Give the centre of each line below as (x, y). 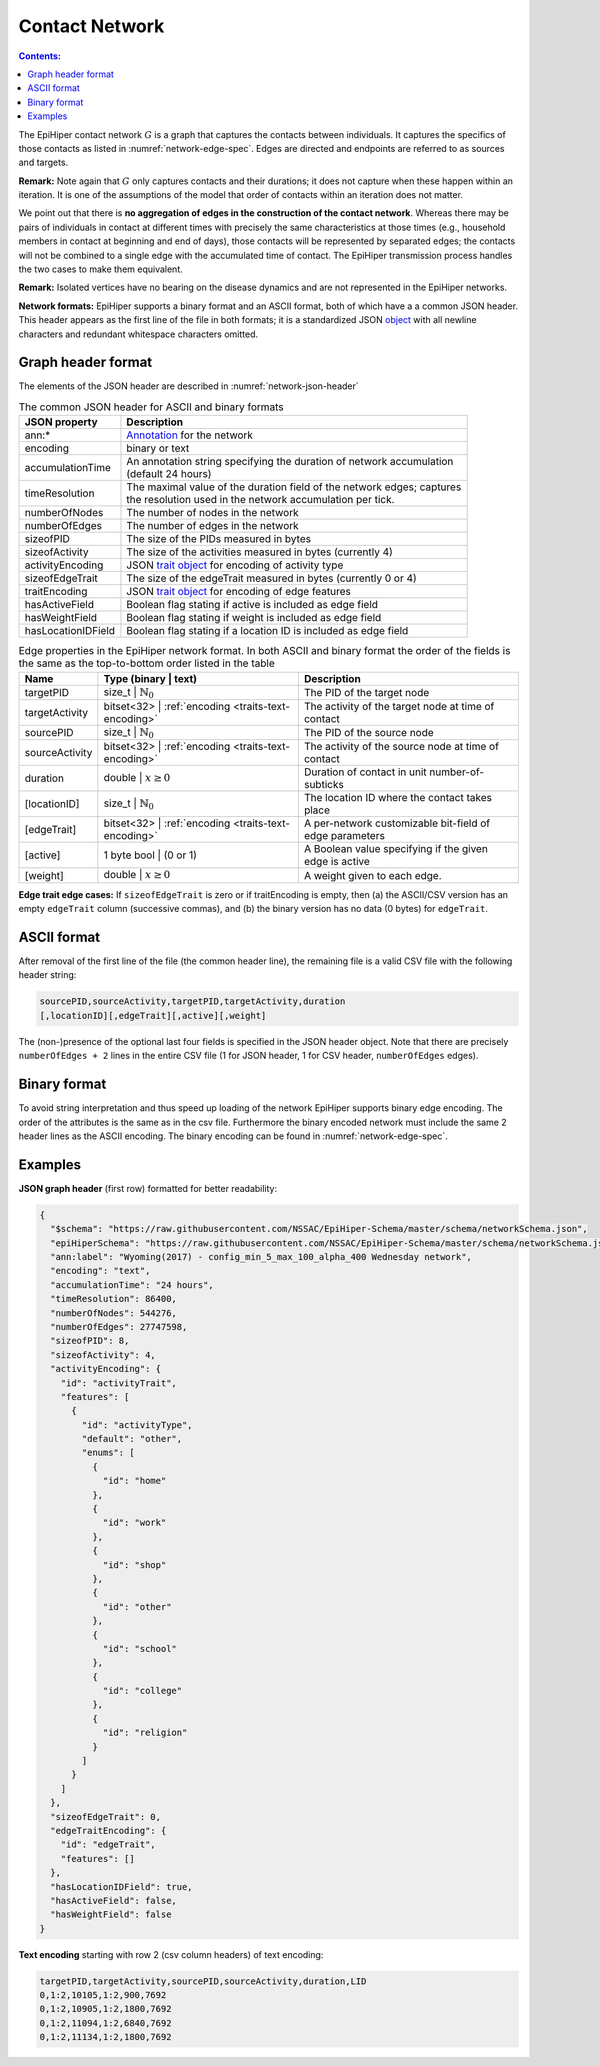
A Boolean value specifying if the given (396, 849)
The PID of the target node (366, 692)
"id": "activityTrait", (118, 1383)
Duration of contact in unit (365, 772)
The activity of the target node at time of (399, 707)
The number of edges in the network (212, 526)
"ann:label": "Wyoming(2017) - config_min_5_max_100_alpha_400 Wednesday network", (261, 1256)
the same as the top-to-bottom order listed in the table (146, 663)
